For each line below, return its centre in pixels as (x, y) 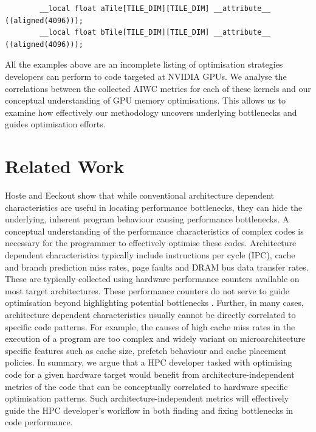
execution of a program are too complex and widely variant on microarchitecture (155, 338)
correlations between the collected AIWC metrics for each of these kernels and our (158, 88)
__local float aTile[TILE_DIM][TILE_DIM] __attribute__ (155, 9)
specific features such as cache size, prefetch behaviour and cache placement (146, 350)
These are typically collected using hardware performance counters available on (152, 279)
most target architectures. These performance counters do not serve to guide (147, 290)
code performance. (39, 422)
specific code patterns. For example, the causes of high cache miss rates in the (150, 326)
